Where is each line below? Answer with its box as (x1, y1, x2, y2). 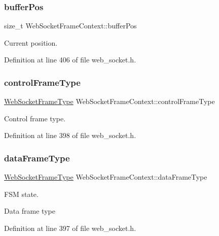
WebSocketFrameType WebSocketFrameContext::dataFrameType (4, 172, 207, 182)
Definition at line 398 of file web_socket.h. (4, 130, 136, 141)
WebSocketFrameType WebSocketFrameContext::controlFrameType (4, 96, 215, 107)
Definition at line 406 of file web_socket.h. (4, 54, 136, 65)
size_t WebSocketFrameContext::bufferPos (4, 20, 137, 31)
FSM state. (4, 188, 39, 199)
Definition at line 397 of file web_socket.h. (4, 223, 136, 233)
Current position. (4, 37, 58, 48)
